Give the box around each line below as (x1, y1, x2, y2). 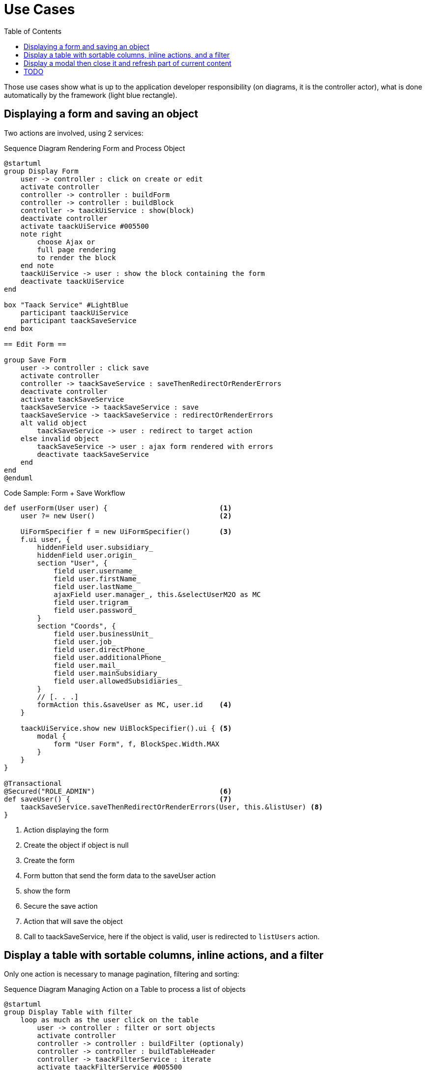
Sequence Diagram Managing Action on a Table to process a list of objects (4, 985, 246, 994)
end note (20, 261, 54, 269)
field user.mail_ (54, 661, 120, 669)
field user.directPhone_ (54, 645, 149, 654)
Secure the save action (24, 901, 98, 910)
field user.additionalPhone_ (54, 653, 166, 661)
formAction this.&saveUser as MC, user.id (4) (37, 700, 232, 709)
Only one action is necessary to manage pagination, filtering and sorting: (4, 970, 239, 979)
